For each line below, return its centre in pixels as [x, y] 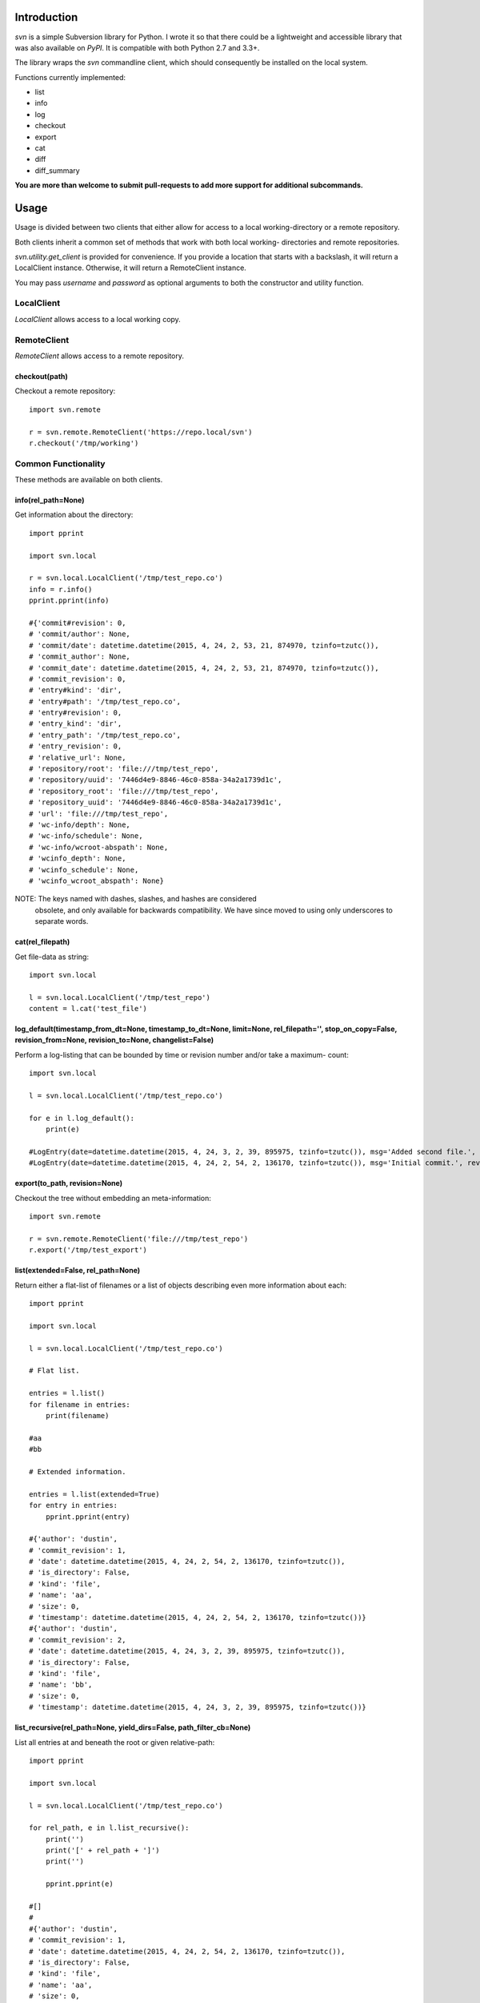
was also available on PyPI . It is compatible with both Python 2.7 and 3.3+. [137, 47]
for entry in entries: [74, 1505]
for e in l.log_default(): [82, 1118]
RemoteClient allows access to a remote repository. [99, 356]
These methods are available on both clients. [89, 480]
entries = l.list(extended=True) [94, 1494]
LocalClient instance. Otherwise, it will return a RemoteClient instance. [131, 268]
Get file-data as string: [52, 957]
